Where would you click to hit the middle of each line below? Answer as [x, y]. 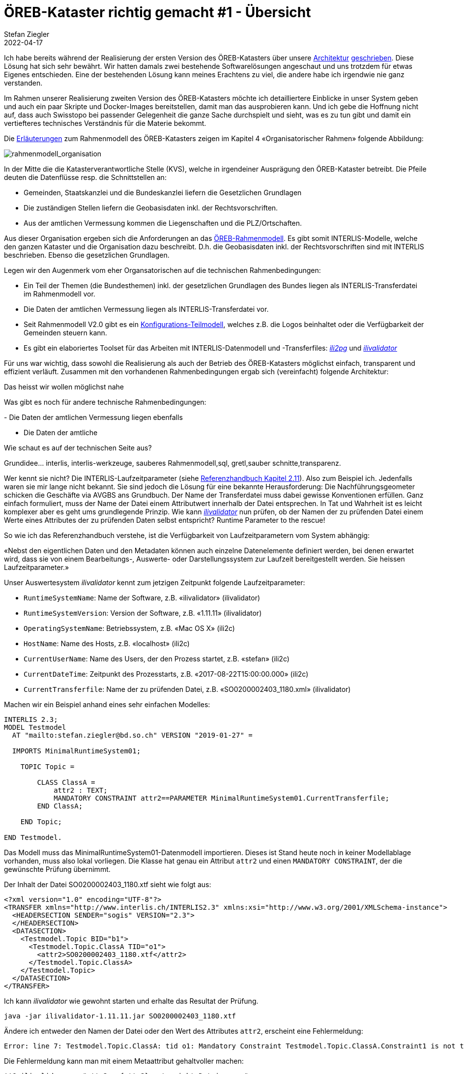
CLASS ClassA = [66, 782]
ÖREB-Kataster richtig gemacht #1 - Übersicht [158, 12]
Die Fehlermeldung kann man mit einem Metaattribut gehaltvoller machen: [124, 1061]
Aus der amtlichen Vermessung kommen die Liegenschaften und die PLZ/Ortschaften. [163, 223]
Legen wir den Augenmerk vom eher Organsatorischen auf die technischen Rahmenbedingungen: [162, 270]
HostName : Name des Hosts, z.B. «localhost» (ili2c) [107, 643]
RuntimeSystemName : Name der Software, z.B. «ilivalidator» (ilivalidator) [142, 597]
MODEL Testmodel [35, 727]
